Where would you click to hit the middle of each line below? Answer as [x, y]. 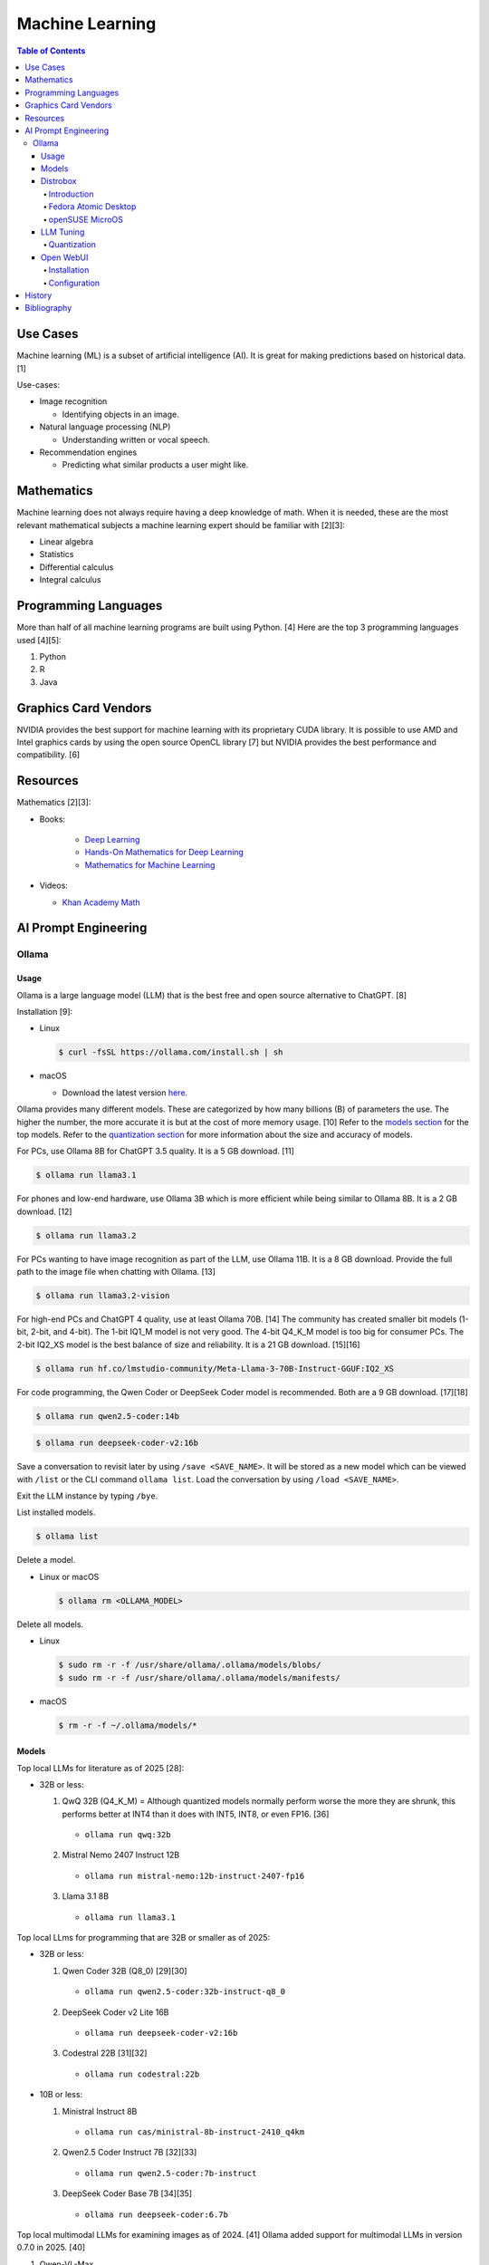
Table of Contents [51, 51]
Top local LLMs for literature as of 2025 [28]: [101, 1768]
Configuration [74, 283]
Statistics [57, 554]
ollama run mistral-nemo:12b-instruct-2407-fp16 [195, 1876]
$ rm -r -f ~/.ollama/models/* [128, 1725]
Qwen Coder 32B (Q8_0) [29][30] [125, 1971]
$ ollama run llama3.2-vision [103, 1296]
